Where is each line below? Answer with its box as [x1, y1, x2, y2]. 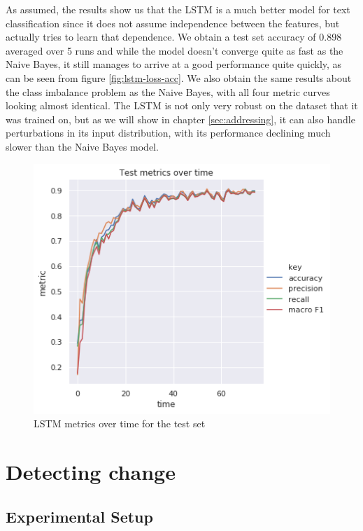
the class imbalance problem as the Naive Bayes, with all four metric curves [6, 84, 330, 99]
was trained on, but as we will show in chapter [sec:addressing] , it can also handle [6, 111, 355, 126]
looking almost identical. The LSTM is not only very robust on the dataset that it [6, 98, 358, 113]
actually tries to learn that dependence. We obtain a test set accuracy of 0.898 [6, 29, 342, 44]
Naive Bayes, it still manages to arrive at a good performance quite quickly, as [6, 57, 342, 71]
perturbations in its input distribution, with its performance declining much [6, 125, 331, 140]
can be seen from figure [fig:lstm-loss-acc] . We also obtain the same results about [6, 70, 352, 85]
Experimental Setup [6, 505, 153, 527]
